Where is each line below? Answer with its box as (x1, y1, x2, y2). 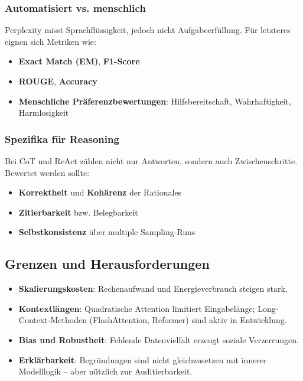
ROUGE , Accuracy (18, 75, 97, 87)
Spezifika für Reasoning (5, 131, 119, 146)
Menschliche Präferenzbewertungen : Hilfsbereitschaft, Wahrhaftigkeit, (18, 95, 291, 107)
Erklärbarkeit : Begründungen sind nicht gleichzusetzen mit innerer (18, 353, 267, 366)
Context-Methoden (18, 314, 87, 326)
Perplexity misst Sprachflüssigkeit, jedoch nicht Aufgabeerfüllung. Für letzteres (5, 24, 291, 36)
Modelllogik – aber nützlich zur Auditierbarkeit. (18, 365, 193, 377)
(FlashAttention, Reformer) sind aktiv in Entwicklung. (89, 314, 287, 326)
